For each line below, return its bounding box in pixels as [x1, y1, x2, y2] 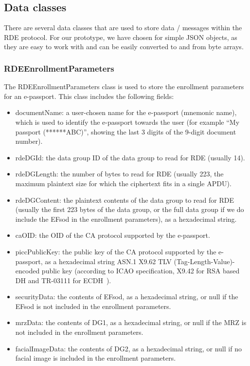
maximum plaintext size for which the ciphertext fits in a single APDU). [15, 178, 232, 188]
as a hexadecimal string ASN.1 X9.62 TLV [45, 256, 172, 266]
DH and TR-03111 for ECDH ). [15, 275, 111, 285]
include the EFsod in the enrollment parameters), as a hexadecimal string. [15, 213, 237, 224]
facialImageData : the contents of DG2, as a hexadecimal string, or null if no [15, 343, 242, 353]
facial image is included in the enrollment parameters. [15, 353, 176, 363]
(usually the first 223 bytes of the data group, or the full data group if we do [15, 204, 244, 214]
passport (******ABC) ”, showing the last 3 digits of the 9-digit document [15, 126, 236, 136]
